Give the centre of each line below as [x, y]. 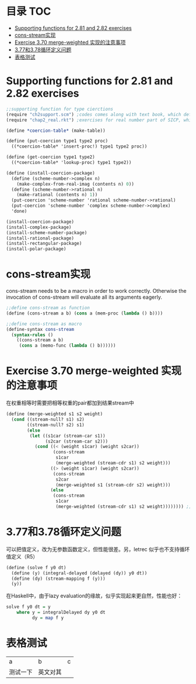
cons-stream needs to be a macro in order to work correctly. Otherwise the [96, 291]
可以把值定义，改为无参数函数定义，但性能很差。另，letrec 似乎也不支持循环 [98, 549]
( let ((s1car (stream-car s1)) [68, 436]
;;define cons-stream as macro [44, 324]
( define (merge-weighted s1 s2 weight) [55, 414]
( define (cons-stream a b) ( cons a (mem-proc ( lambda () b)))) [85, 313]
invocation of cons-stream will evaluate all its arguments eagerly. [84, 297]
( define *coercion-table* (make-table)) [56, 131]
